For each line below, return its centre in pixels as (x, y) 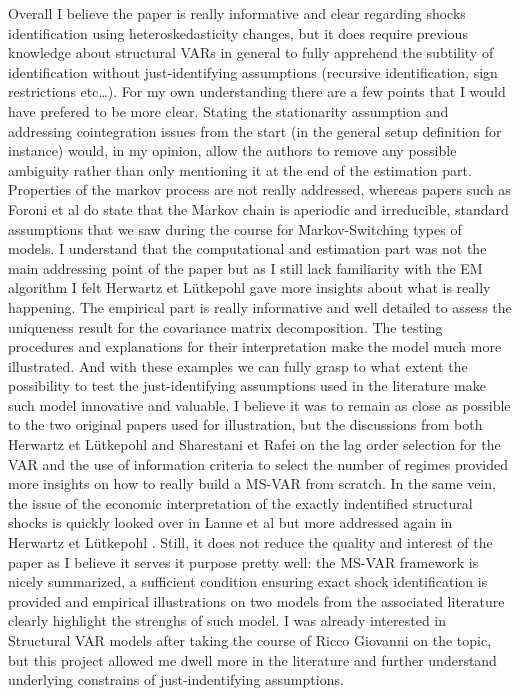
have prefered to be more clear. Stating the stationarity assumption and (228, 110)
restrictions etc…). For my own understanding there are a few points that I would (257, 91)
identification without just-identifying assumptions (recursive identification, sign (253, 71)
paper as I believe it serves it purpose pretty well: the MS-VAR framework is (243, 561)
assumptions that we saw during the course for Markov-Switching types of (235, 228)
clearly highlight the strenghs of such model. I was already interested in (227, 620)
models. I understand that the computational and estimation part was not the (247, 248)
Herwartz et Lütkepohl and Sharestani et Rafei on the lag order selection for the (254, 444)
